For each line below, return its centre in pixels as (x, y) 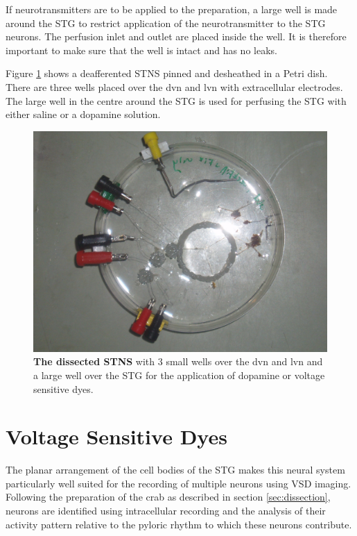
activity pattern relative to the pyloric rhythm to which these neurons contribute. (179, 524)
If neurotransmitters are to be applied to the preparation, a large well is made (172, 9)
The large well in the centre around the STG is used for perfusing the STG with (176, 100)
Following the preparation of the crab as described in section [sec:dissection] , (168, 497)
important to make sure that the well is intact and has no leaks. (141, 50)
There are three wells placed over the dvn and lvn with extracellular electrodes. (174, 86)
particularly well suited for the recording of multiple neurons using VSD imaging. (178, 483)
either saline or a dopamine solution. (83, 114)
